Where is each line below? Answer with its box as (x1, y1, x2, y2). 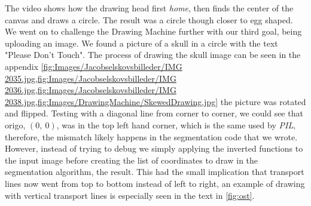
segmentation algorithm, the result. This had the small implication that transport (5, 165, 304, 178)
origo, (5, 118, 26, 131)
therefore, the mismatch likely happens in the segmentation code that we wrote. (5, 130, 298, 143)
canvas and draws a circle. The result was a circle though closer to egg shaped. (5, 13, 293, 26)
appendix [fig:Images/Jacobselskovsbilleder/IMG (5, 60, 182, 72)
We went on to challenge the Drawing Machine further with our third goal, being (5, 25, 302, 38)
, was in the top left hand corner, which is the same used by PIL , (56, 118, 296, 131)
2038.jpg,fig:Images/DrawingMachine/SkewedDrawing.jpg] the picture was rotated (5, 95, 306, 107)
